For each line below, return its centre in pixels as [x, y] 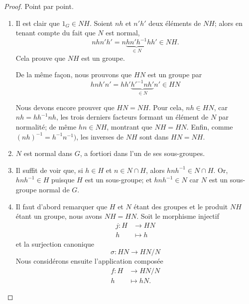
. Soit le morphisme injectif [178, 216]
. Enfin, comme [210, 127]
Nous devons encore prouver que [65, 107]
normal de [54, 189]
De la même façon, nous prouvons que [74, 75]
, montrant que [129, 127]
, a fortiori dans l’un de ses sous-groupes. [142, 153]
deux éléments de [175, 23]
